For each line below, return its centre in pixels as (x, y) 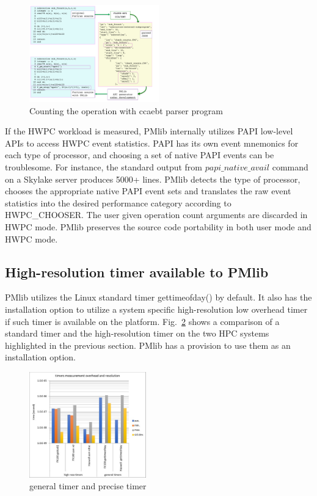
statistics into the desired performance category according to (118, 202)
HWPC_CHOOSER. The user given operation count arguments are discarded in (156, 215)
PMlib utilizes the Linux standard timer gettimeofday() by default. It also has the (158, 297)
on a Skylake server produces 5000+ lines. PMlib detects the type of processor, (153, 179)
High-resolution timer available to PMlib (137, 272)
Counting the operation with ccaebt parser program (126, 110)
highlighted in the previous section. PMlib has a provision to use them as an (148, 345)
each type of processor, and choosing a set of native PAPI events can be (140, 155)
